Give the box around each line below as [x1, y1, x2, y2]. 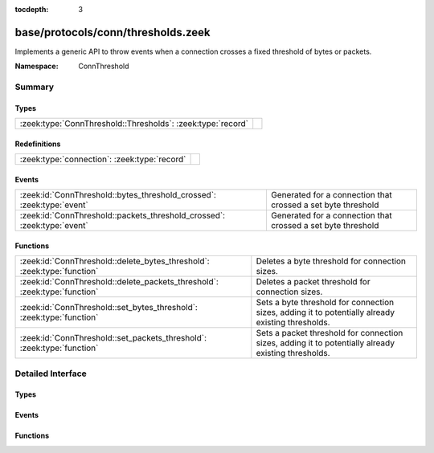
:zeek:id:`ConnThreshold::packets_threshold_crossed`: [19, 210, 225, 221]
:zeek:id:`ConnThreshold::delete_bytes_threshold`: [19, 255, 210, 267]
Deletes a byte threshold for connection [256, 255, 406, 267]
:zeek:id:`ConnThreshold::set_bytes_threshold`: [19, 302, 199, 313]
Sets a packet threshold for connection [256, 328, 403, 339]
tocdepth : [14, 5, 49, 14]
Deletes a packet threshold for [256, 276, 371, 288]
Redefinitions [14, 139, 61, 149]
